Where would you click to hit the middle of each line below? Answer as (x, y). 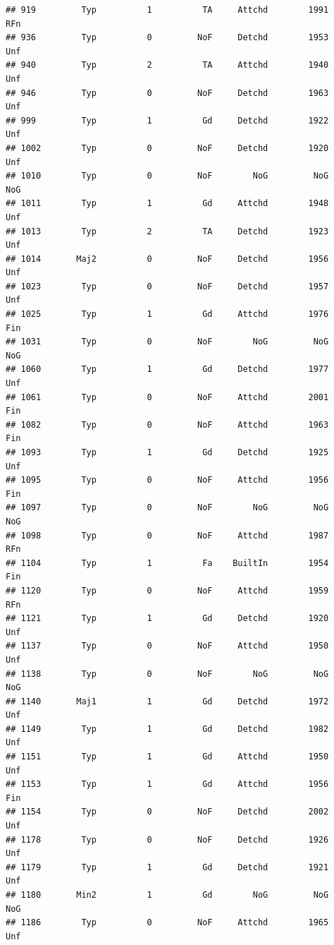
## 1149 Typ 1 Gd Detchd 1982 (167, 729)
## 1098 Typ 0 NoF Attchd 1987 (167, 535)
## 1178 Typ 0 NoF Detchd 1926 (167, 839)
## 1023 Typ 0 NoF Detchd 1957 (167, 286)
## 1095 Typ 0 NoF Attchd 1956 (167, 480)
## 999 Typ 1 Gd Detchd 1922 (167, 120)
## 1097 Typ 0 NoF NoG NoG (167, 508)
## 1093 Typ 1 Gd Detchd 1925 (167, 452)
